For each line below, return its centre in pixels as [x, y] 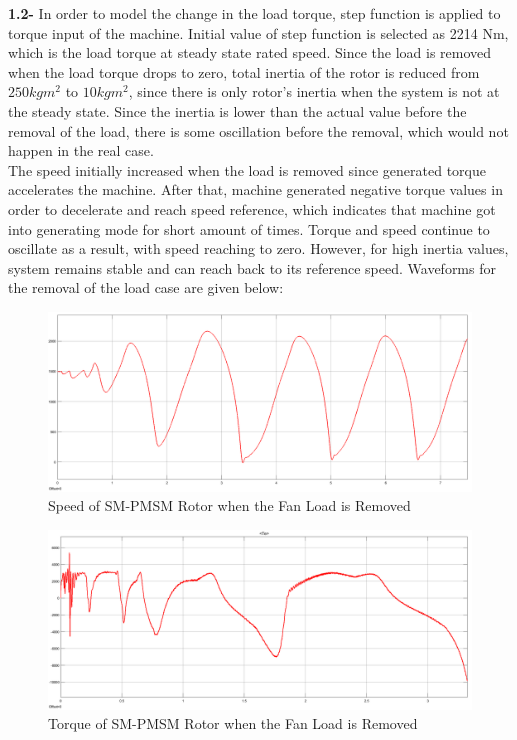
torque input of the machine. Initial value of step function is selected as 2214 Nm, [258, 32]
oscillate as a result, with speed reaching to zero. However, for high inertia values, [258, 248]
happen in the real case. [81, 150]
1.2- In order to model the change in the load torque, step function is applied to [254, 13]
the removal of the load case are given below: [146, 287]
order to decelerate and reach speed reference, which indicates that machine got [252, 208]
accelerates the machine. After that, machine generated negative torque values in [255, 189]
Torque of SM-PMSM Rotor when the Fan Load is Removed [233, 723]
